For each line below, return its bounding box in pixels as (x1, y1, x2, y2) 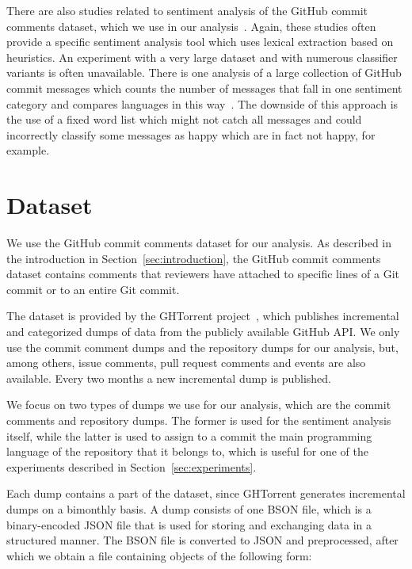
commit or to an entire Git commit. (6, 281, 180, 297)
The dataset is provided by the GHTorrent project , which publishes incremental (6, 307, 399, 324)
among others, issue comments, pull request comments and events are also (6, 354, 366, 371)
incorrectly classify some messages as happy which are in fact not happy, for (6, 126, 376, 143)
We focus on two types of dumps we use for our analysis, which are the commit (6, 396, 391, 413)
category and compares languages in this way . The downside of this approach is (6, 95, 399, 112)
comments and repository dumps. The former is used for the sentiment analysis (6, 412, 391, 428)
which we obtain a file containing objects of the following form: (6, 547, 312, 563)
